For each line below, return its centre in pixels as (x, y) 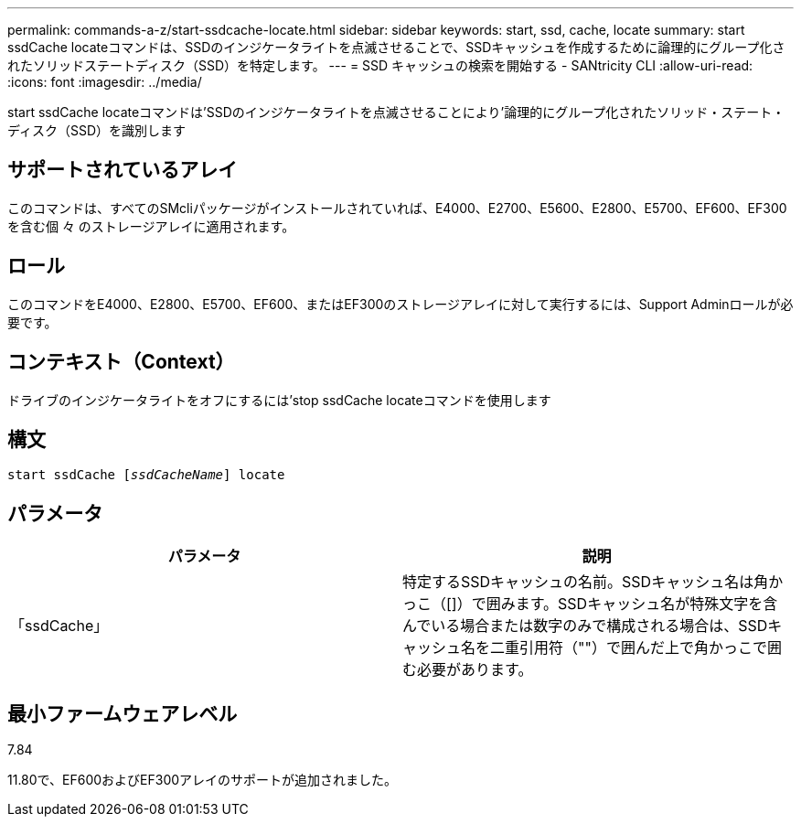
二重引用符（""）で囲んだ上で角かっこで (629, 648)
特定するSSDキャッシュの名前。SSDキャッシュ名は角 (586, 582)
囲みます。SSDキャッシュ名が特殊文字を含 (632, 604)
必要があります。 (475, 670)
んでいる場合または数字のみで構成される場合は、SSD (585, 626)
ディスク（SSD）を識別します (97, 130)
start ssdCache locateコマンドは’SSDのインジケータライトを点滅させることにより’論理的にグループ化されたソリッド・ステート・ (396, 112)
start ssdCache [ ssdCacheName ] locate (146, 475)
